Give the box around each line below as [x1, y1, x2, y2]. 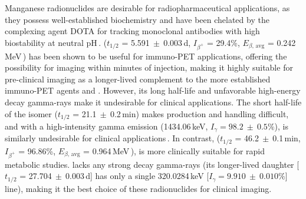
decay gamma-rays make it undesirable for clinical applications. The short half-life [5, 95, 302, 108]
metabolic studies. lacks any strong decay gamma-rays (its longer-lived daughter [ [5, 158, 300, 170]
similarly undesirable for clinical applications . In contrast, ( [5, 132, 221, 144]
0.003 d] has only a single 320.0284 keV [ [65, 170, 209, 182]
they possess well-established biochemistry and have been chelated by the [5, 13, 269, 25]
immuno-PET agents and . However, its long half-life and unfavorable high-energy [5, 84, 301, 97]
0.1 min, [272, 132, 301, 144]
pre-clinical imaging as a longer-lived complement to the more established [5, 72, 271, 85]
